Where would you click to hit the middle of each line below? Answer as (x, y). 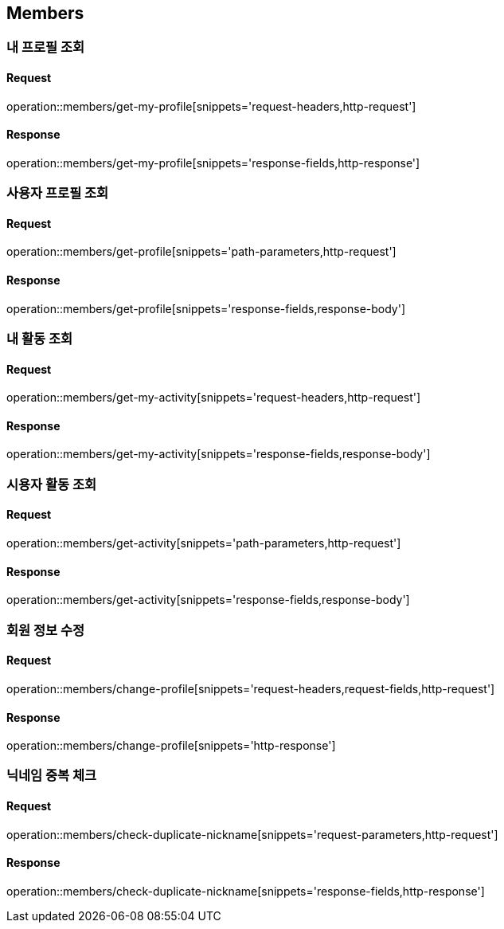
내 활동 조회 (40, 339)
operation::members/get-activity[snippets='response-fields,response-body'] (208, 600)
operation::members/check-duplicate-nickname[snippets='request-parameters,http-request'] (252, 834)
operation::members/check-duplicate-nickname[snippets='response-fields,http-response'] (246, 891)
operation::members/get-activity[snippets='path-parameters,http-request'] (204, 543)
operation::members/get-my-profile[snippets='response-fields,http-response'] (213, 163)
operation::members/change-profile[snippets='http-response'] (171, 746)
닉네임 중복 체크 (52, 776)
